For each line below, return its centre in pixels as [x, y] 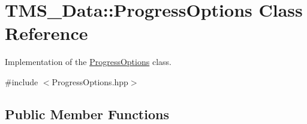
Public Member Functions [87, 114]
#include [22, 81]
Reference [46, 33]
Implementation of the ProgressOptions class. [88, 62]
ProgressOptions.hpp [90, 81]
